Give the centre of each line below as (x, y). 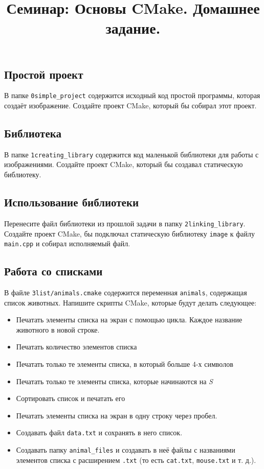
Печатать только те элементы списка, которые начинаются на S (114, 381)
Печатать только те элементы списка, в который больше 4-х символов (125, 364)
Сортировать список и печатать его (71, 398)
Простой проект (44, 74)
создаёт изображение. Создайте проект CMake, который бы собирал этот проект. (130, 105)
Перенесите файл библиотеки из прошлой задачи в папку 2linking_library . (125, 223)
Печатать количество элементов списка (76, 347)
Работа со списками (53, 271)
